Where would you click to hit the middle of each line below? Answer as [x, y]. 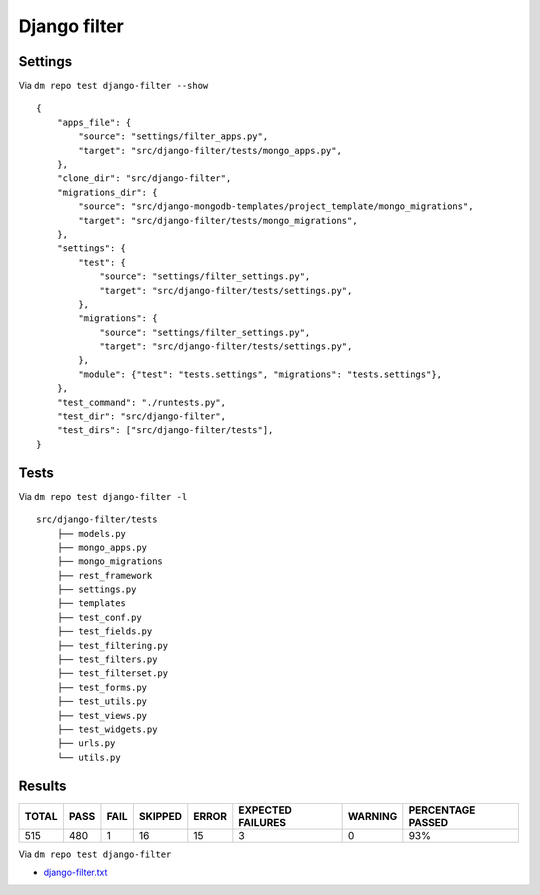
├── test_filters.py [107, 659]
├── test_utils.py [102, 701]
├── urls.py [86, 743]
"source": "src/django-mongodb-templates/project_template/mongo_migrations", [276, 206]
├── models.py [91, 533]
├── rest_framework [104, 575]
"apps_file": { [94, 122]
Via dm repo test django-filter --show [113, 86]
